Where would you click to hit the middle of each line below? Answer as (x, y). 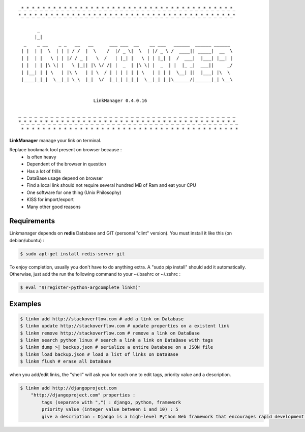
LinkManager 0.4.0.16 (120, 101)
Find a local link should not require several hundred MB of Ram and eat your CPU (112, 185)
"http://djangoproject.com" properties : (83, 395)
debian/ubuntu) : (27, 240)
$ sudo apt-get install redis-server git (72, 254)
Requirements (32, 221)
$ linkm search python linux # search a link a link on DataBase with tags (117, 340)
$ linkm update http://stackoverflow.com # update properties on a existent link (125, 326)
